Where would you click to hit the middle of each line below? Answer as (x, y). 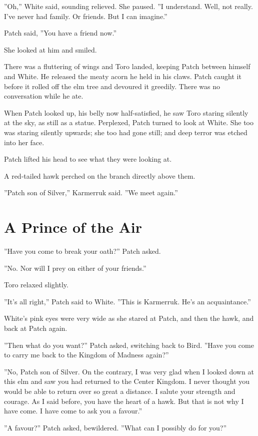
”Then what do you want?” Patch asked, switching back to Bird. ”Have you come (129, 345)
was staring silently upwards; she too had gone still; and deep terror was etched (126, 132)
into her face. (24, 142)
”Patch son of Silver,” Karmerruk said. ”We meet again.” (91, 192)
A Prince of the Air (73, 227)
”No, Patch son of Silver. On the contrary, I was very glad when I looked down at (129, 371)
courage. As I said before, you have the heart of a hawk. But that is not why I (124, 401)
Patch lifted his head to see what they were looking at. (88, 159)
